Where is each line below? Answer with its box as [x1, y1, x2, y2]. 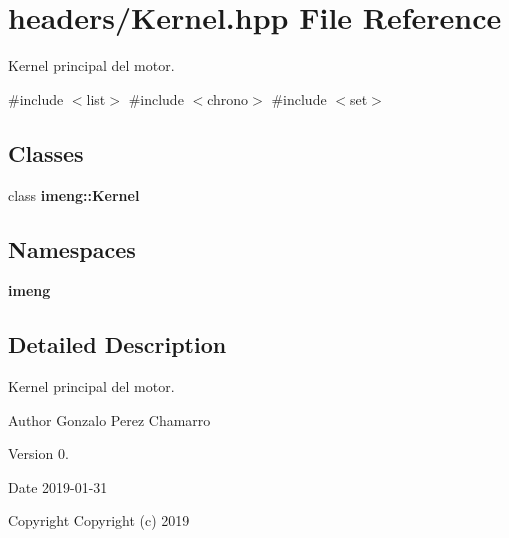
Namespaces [8, 233, 136, 264]
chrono [207, 88, 249, 109]
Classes [8, 137, 84, 168]
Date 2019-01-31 [8, 476, 108, 497]
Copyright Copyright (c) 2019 [8, 510, 190, 531]
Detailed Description [8, 329, 227, 360]
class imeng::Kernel [8, 184, 140, 205]
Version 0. [8, 443, 69, 464]
